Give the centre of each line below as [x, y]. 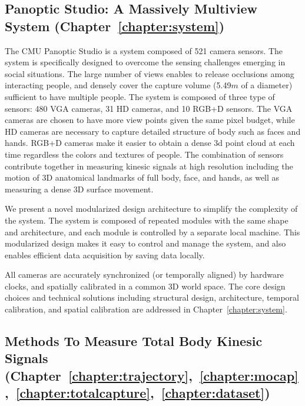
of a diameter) [267, 85]
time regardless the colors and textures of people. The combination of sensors [144, 154]
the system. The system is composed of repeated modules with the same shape [147, 220]
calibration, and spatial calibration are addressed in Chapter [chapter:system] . [146, 309]
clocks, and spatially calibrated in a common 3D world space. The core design [145, 286]
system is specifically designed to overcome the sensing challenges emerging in [145, 62]
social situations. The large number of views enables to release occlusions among [150, 73]
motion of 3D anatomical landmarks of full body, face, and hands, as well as [142, 177]
